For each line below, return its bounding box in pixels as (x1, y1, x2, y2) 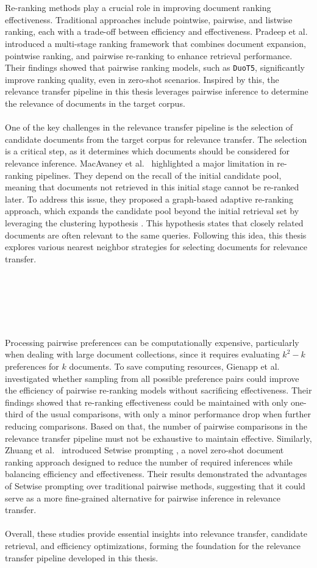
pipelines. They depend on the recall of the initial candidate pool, (36, 168, 282, 181)
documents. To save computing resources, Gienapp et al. (69, 360, 280, 373)
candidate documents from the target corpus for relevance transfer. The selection (5, 132, 307, 145)
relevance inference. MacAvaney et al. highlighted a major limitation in (5, 156, 274, 169)
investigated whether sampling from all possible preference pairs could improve (5, 372, 299, 384)
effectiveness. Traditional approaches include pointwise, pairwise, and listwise (5, 13, 293, 26)
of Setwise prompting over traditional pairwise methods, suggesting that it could (5, 480, 305, 492)
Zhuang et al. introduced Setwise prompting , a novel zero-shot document (5, 444, 284, 456)
